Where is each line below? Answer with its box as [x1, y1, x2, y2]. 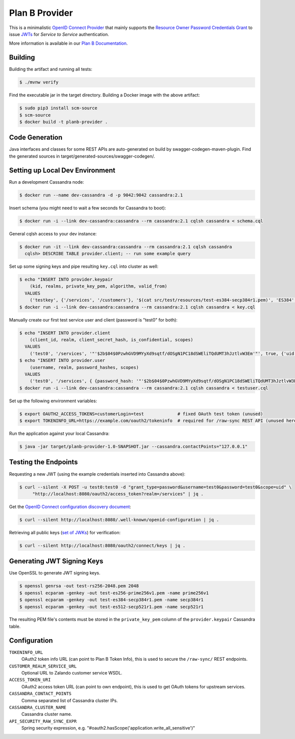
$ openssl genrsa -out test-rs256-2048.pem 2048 [19, 583, 139, 589]
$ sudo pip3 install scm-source [19, 105, 98, 111]
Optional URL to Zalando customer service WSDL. [21, 670, 122, 675]
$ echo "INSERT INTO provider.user [19, 357, 105, 363]
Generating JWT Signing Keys [9, 557, 103, 566]
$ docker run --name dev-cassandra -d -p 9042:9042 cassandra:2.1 [19, 192, 183, 198]
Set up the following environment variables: [9, 398, 97, 404]
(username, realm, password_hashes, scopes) [29, 364, 139, 370]
